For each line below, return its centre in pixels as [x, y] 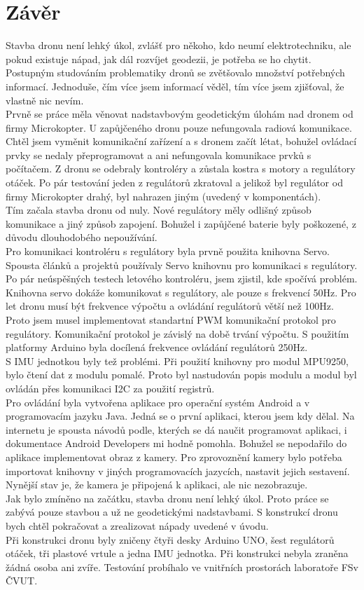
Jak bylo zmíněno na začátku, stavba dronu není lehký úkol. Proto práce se [167, 498]
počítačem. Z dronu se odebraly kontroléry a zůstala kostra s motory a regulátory [181, 169]
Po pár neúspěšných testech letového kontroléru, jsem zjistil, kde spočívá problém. [182, 279]
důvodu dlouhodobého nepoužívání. [82, 237]
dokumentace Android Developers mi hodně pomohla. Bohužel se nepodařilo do [176, 443]
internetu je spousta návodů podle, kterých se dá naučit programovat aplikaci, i [176, 429]
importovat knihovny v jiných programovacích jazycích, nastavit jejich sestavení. [178, 471]
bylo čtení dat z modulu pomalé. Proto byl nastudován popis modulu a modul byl [181, 375]
